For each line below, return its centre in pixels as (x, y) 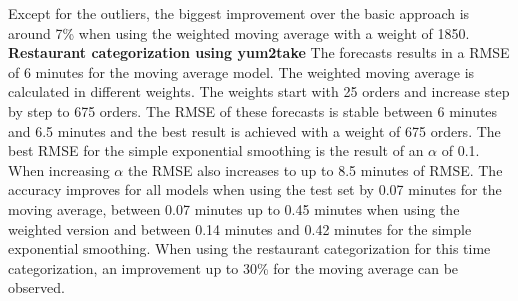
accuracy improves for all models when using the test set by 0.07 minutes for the (255, 189)
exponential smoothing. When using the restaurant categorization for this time (249, 248)
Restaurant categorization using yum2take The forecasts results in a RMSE (259, 52)
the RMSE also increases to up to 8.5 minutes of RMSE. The (315, 169)
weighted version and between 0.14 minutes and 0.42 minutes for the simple (240, 228)
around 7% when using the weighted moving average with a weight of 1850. (239, 32)
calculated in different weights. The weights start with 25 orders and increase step (259, 91)
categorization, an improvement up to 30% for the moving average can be (233, 267)
